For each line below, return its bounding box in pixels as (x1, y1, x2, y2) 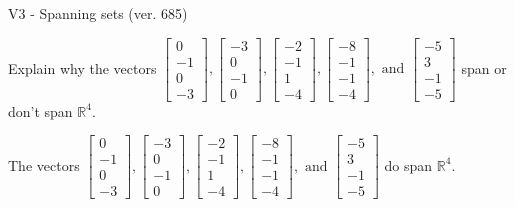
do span (384, 154, 433, 175)
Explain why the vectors (8, 57, 157, 78)
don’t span (8, 100, 73, 121)
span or (461, 57, 507, 78)
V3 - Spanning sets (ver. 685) (8, 3, 188, 23)
